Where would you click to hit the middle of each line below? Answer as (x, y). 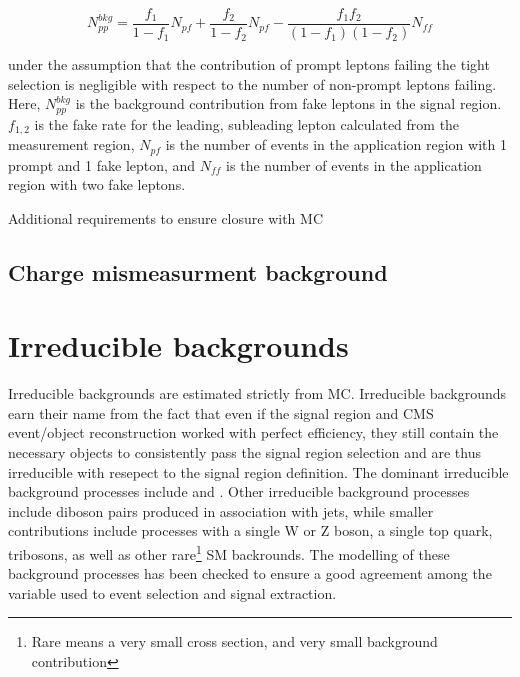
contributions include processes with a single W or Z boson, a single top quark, (250, 530)
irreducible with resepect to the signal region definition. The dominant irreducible (258, 471)
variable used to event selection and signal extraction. (172, 592)
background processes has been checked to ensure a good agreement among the (250, 573)
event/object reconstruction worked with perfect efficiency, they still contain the (253, 432)
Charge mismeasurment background (198, 271)
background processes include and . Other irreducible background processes (239, 491)
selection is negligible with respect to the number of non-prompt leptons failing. (252, 83)
